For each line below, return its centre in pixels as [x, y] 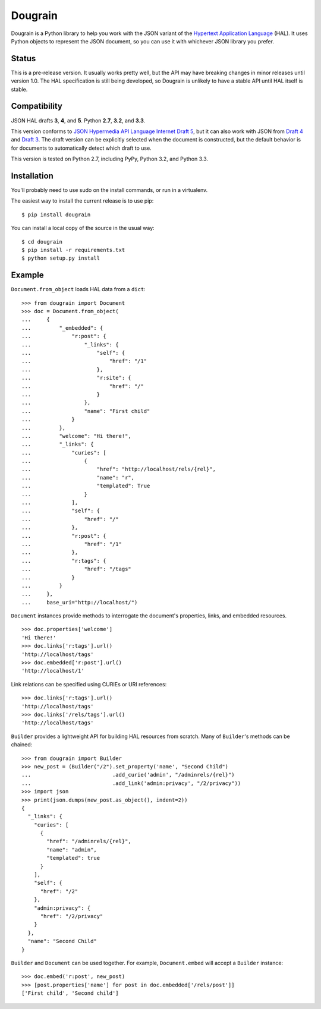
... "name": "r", [78, 477]
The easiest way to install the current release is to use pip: [82, 201]
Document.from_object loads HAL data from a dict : [78, 289]
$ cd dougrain [42, 242]
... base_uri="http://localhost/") [80, 602]
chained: [22, 745]
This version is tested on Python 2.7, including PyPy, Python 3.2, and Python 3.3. [109, 159]
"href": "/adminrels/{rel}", [89, 841]
